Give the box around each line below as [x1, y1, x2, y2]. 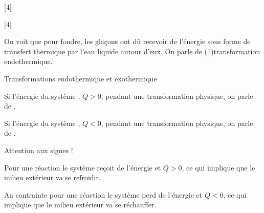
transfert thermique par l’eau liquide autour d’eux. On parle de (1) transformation [4, 46, 260, 56]
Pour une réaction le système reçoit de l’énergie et [4, 162, 161, 173]
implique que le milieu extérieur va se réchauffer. [4, 199, 157, 210]
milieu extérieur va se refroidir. [4, 172, 101, 183]
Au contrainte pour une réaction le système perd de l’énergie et [4, 189, 203, 200]
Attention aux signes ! [4, 144, 73, 155]
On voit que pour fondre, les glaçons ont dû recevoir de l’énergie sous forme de [4, 36, 251, 47]
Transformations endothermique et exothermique [4, 73, 157, 83]
